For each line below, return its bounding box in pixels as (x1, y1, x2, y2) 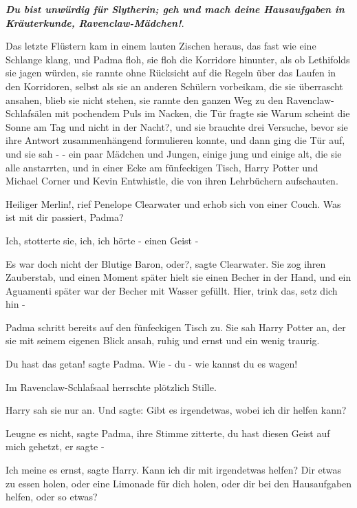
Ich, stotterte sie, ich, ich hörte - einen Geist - (6, 233, 199, 247)
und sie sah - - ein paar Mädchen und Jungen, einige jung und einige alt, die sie (6, 146, 342, 160)
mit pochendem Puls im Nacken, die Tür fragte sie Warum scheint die (54, 106, 350, 120)
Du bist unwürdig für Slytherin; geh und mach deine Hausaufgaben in (6, 2, 345, 16)
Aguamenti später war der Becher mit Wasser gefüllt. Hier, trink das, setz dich (6, 283, 338, 297)
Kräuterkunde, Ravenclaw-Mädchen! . (6, 15, 184, 30)
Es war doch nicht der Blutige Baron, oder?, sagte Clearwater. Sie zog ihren (6, 256, 326, 271)
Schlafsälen (6, 106, 52, 120)
